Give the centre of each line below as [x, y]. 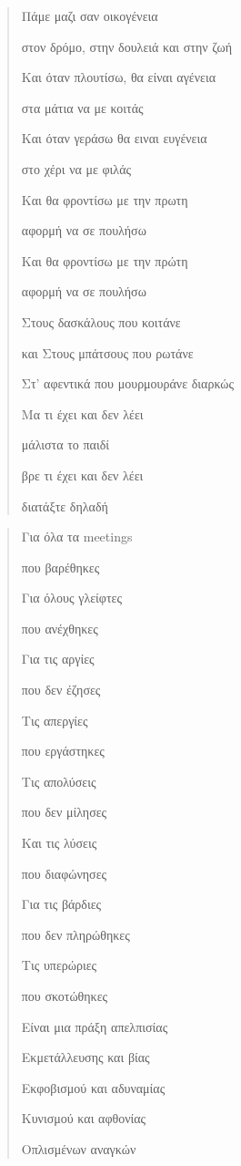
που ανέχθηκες [60, 628]
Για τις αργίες [58, 659]
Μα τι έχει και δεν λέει [82, 413]
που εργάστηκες [63, 751]
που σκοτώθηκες [65, 996]
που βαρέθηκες [60, 567]
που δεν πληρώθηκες [75, 934]
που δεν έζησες [61, 690]
